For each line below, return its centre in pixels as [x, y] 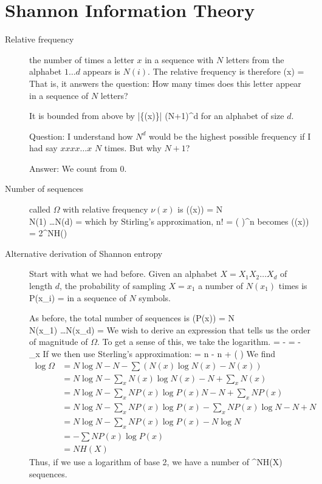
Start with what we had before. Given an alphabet [123, 274]
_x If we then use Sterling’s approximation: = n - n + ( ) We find [152, 353]
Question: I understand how [81, 136]
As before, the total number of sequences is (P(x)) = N [132, 318]
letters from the [255, 59]
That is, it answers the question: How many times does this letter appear [165, 83]
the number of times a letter [82, 59]
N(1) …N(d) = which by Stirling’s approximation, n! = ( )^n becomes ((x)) [169, 221]
